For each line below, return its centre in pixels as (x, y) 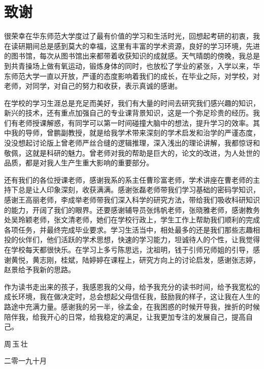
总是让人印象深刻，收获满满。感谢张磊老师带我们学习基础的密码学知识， (139, 190)
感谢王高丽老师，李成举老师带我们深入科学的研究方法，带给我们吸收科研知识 (132, 200)
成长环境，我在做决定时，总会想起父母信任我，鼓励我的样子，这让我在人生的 (132, 296)
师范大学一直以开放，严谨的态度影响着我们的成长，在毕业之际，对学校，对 (135, 76)
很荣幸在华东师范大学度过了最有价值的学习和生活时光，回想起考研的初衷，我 (132, 36)
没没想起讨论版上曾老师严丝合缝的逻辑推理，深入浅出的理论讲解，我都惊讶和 (132, 143)
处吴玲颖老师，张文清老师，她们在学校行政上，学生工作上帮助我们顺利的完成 (132, 220)
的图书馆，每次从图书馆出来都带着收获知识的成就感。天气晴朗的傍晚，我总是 (132, 56)
